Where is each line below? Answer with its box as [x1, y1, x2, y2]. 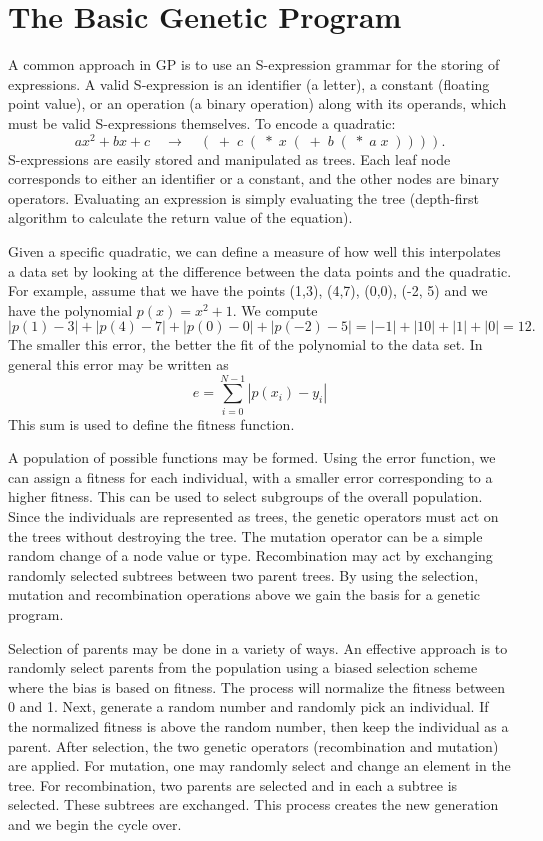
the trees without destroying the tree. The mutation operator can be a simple [8, 525, 483, 546]
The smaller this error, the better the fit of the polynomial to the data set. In [8, 334, 483, 355]
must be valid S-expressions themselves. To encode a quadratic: [8, 112, 396, 133]
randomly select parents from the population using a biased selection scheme [8, 657, 478, 678]
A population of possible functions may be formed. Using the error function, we [8, 447, 496, 468]
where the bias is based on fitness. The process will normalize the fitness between [8, 676, 505, 697]
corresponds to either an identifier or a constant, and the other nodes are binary [8, 168, 500, 189]
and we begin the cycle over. [8, 813, 182, 834]
